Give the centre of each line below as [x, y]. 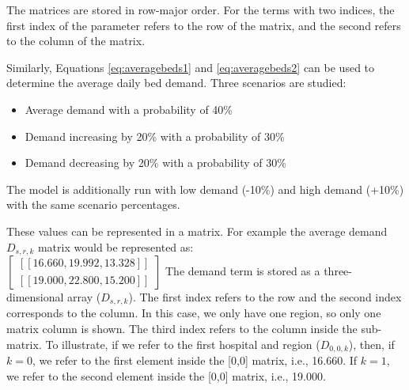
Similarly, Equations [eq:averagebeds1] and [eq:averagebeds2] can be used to [191, 67]
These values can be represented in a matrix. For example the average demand [197, 231]
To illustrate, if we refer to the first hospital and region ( [183, 344]
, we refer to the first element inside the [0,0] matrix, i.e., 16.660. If [195, 360]
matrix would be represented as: [116, 246]
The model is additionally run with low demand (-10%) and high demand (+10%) [205, 189]
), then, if [371, 344]
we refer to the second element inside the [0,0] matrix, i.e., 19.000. [166, 375]
